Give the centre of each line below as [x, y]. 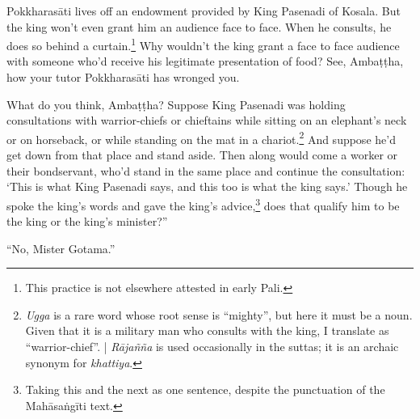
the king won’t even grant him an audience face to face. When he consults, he [199, 26]
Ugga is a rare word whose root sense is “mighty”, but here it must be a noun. [219, 314]
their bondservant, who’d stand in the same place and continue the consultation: [206, 170]
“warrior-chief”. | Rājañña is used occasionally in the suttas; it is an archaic [212, 347]
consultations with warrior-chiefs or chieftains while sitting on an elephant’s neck [207, 120]
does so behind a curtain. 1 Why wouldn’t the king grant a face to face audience [203, 44]
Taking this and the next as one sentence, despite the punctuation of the [205, 389]
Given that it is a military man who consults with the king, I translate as [207, 330]
